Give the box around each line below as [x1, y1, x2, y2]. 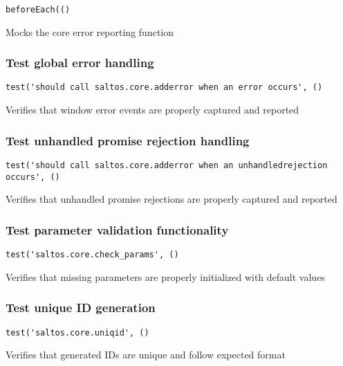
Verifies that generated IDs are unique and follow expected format [6, 347, 286, 362]
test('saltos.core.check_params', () [6, 250, 179, 260]
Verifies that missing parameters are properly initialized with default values [6, 269, 325, 284]
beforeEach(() [6, 5, 71, 15]
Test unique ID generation [6, 299, 156, 316]
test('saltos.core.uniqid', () [6, 327, 149, 338]
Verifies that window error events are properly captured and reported [6, 102, 299, 117]
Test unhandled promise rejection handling [6, 131, 250, 149]
